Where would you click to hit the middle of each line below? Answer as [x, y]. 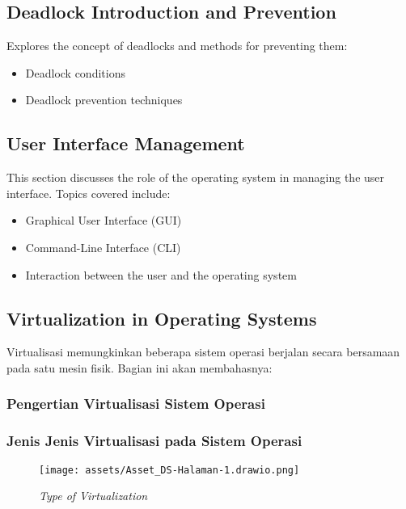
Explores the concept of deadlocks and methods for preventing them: [177, 46]
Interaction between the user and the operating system [161, 274]
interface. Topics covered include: [89, 193]
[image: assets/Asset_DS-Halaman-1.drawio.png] [169, 470]
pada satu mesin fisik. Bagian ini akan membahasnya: [140, 367]
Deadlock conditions [75, 72]
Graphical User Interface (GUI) [104, 220]
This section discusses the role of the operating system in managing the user [196, 177]
